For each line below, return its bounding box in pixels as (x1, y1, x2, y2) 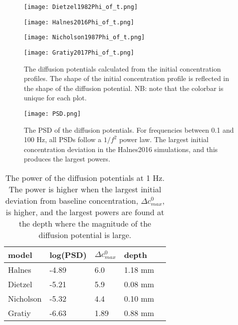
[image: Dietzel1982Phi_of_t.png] (24, 3, 138, 10)
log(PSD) (49, 249, 87, 261)
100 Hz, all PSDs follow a (24, 134, 102, 145)
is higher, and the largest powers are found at (5, 206, 164, 218)
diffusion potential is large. (38, 229, 132, 241)
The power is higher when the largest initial (8, 183, 161, 195)
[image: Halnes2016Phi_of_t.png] (24, 18, 134, 26)
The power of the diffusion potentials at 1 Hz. (5, 172, 165, 184)
